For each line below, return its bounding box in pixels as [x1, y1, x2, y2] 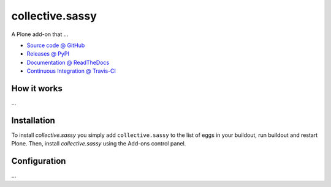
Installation [11, 115, 55, 125]
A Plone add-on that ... [11, 31, 69, 38]
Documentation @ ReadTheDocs [26, 59, 110, 66]
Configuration [11, 156, 66, 166]
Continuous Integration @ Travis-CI [26, 67, 116, 75]
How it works [11, 83, 63, 94]
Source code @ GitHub [26, 42, 85, 49]
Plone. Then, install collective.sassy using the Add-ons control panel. [11, 140, 186, 147]
